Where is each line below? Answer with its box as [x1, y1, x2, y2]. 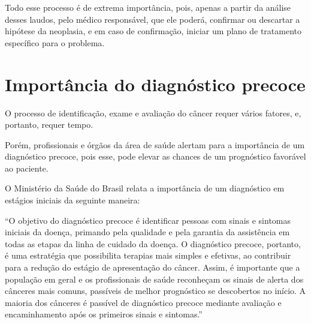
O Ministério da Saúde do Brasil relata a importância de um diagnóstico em [5, 182, 285, 194]
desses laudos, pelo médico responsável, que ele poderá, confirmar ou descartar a [5, 13, 300, 25]
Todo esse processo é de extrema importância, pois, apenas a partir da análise [5, 1, 291, 13]
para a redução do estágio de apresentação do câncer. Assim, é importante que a [5, 261, 300, 274]
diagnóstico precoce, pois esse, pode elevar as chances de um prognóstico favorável [5, 150, 306, 163]
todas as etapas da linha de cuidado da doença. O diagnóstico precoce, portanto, [5, 237, 301, 250]
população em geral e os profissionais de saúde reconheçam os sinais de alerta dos [5, 272, 304, 285]
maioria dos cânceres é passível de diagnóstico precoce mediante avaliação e [5, 296, 282, 308]
